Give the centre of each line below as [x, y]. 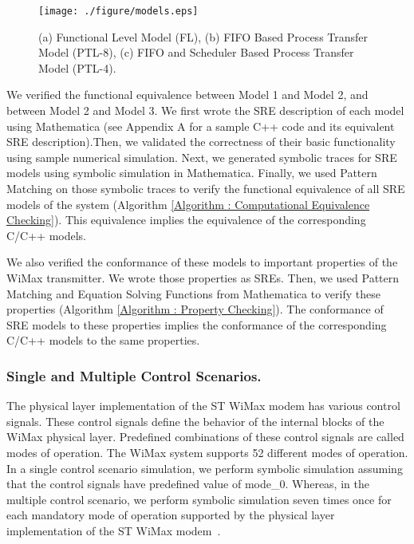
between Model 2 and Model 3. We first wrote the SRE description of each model [205, 110]
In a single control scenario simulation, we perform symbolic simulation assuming [205, 468]
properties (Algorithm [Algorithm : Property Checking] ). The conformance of [195, 309]
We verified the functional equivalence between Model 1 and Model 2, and [187, 95]
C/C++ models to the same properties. [103, 340]
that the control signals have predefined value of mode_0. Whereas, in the [188, 484]
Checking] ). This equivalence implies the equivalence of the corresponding [186, 220]
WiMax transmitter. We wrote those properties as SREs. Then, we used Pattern [203, 277]
